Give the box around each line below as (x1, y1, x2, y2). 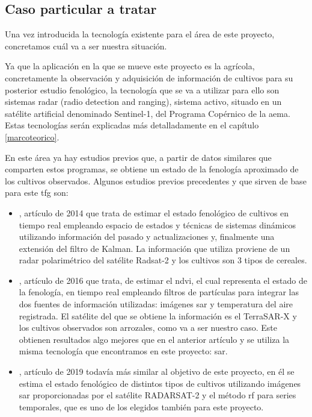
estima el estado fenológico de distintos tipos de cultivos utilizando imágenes (19, 377, 301, 389)
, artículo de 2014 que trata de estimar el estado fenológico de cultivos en (19, 206, 289, 219)
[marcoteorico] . (5, 130, 60, 143)
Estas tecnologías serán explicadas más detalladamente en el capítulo (5, 119, 259, 131)
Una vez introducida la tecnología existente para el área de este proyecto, (5, 28, 275, 40)
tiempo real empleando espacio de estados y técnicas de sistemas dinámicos (19, 218, 296, 231)
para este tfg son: (5, 186, 69, 199)
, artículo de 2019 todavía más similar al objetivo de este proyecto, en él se (19, 365, 295, 378)
